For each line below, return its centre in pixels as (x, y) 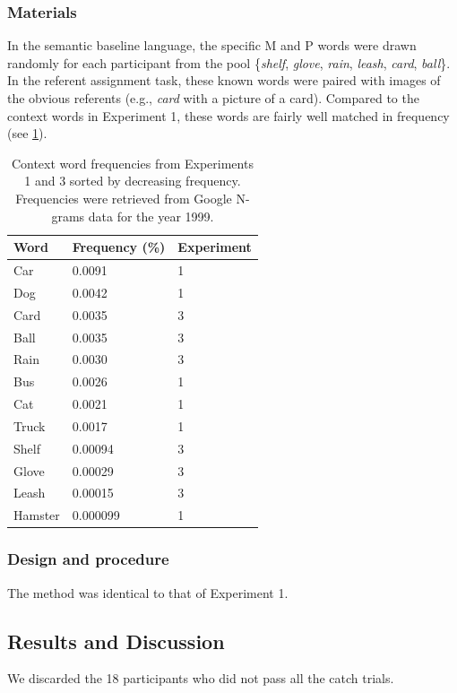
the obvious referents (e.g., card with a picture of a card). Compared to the (213, 98)
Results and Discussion (116, 641)
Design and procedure (88, 559)
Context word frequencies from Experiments (132, 163)
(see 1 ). (27, 133)
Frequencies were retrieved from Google (124, 198)
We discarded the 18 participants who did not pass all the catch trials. (201, 678)
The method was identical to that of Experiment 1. (148, 592)
